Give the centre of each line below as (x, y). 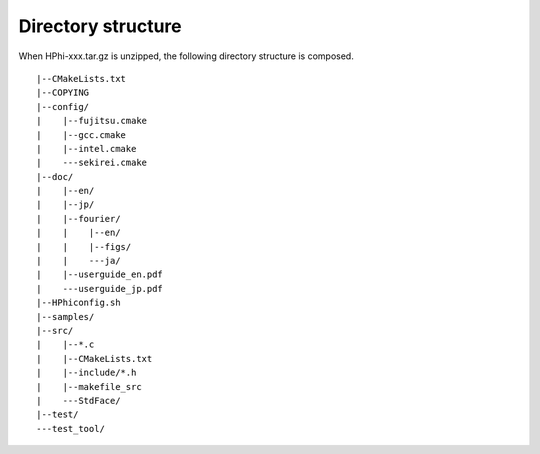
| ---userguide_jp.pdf (100, 288)
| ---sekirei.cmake (92, 163)
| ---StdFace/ (78, 400)
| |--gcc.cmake (81, 134)
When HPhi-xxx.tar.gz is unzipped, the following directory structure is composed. (186, 56)
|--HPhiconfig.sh (78, 303)
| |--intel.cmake (86, 148)
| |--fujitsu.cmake (92, 121)
